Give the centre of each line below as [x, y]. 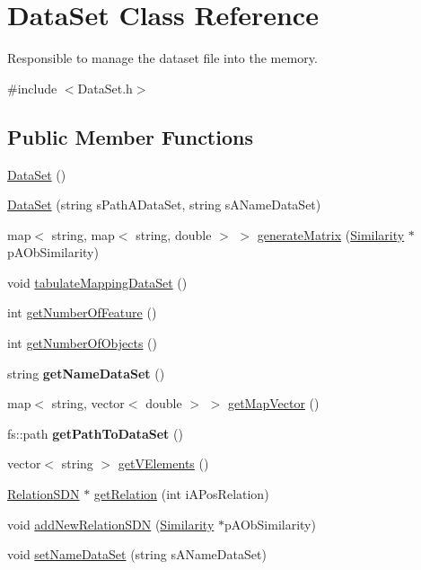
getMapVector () [273, 403]
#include [32, 88]
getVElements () [163, 463]
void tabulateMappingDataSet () [97, 282]
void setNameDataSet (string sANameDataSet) [137, 554]
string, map [83, 234]
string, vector [88, 403]
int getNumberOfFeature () [82, 312]
